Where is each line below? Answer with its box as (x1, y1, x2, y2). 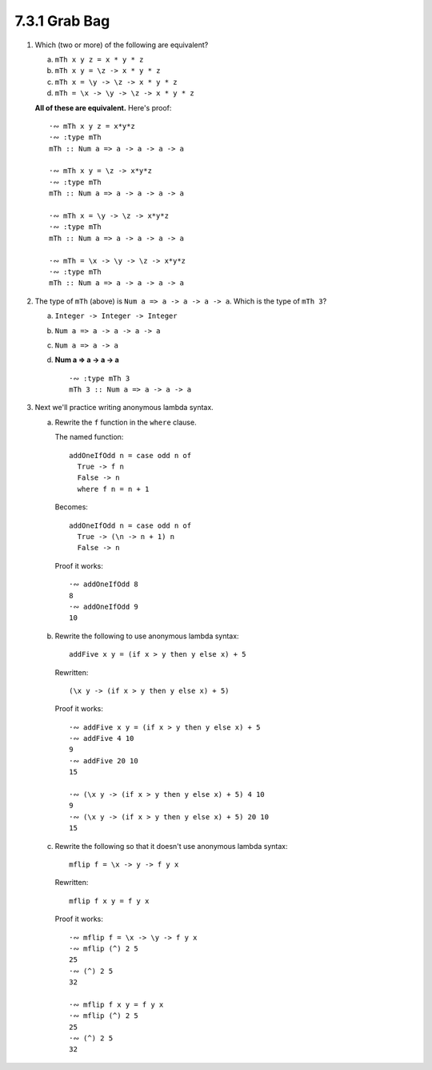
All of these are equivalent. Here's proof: (34, 103, 172, 112)
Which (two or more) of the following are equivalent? (34, 40, 209, 50)
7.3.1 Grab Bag (14, 12, 110, 30)
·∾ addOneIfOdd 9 (69, 601, 139, 611)
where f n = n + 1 (77, 485, 150, 493)
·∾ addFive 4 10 (69, 734, 134, 743)
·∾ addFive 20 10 (69, 756, 139, 765)
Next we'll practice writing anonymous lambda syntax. (34, 403, 214, 412)
